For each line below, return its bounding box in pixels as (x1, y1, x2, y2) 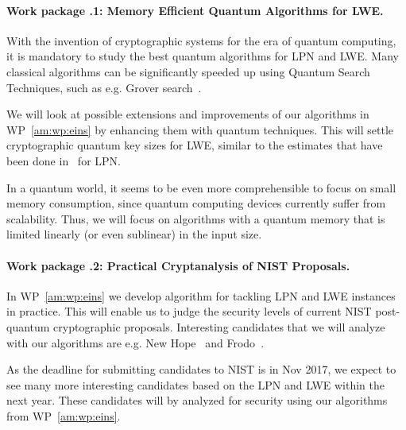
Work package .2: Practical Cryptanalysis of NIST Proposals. (6, 257, 350, 273)
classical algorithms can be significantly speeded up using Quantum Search (6, 63, 370, 79)
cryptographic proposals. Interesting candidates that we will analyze (53, 318, 385, 335)
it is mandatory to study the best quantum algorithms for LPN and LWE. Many (6, 48, 399, 64)
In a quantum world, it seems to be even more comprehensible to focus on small (6, 179, 396, 196)
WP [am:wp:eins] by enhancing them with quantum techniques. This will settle (6, 121, 394, 138)
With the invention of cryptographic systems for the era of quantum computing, (6, 32, 396, 48)
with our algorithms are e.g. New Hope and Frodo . (6, 334, 265, 351)
